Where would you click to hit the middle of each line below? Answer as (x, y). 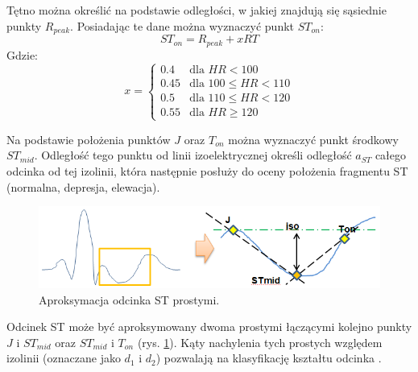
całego (391, 155)
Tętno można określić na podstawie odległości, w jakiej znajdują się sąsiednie (197, 10)
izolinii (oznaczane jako (64, 358)
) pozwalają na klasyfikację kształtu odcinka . (269, 358)
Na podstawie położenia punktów (89, 139)
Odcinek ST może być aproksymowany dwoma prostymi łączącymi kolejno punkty (209, 327)
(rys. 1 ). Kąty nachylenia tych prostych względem (260, 342)
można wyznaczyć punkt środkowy (313, 139)
